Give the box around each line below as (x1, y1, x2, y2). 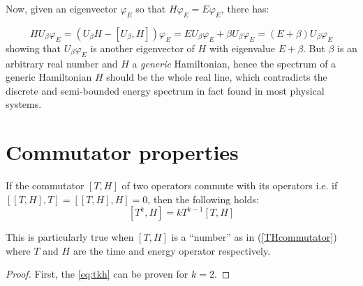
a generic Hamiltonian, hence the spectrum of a (132, 56, 336, 70)
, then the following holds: (147, 191, 259, 206)
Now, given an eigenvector (6, 1, 117, 15)
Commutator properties (6, 138, 239, 166)
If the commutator (6, 178, 84, 193)
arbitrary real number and (6, 56, 118, 70)
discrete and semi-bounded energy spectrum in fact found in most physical (6, 83, 325, 97)
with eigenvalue (209, 40, 275, 55)
